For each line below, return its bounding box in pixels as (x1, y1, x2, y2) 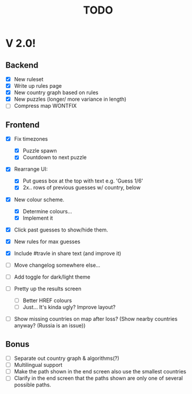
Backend (5, 60, 39, 70)
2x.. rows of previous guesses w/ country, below (22, 184, 141, 191)
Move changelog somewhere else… (14, 261, 100, 269)
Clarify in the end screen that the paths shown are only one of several (14, 375, 183, 382)
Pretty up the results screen (14, 285, 82, 292)
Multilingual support (14, 362, 63, 369)
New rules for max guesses (14, 238, 80, 245)
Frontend (5, 120, 40, 130)
